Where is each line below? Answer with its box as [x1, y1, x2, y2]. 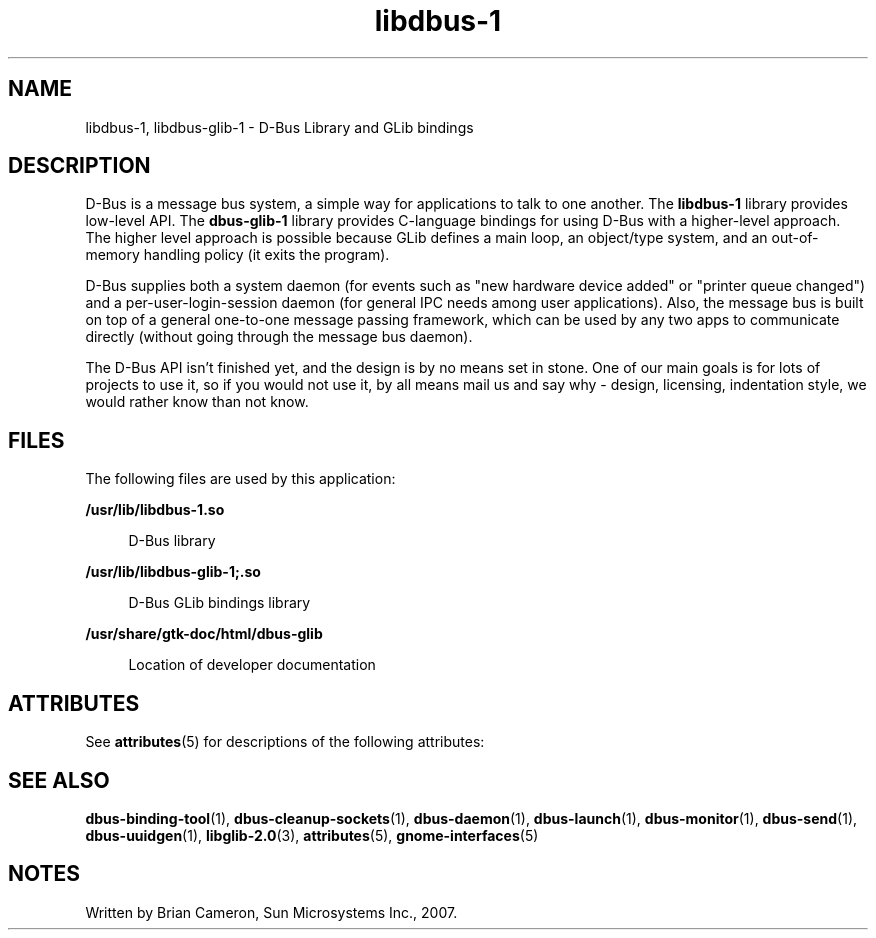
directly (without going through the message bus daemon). [85, 328, 473, 346]
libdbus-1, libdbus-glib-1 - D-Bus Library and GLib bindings [85, 118, 474, 136]
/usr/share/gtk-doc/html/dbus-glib [85, 625, 323, 643]
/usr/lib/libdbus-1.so [85, 501, 225, 519]
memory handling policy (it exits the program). [85, 246, 390, 264]
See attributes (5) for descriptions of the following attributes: [85, 733, 485, 751]
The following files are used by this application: [85, 470, 396, 488]
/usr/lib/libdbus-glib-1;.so [85, 563, 261, 581]
